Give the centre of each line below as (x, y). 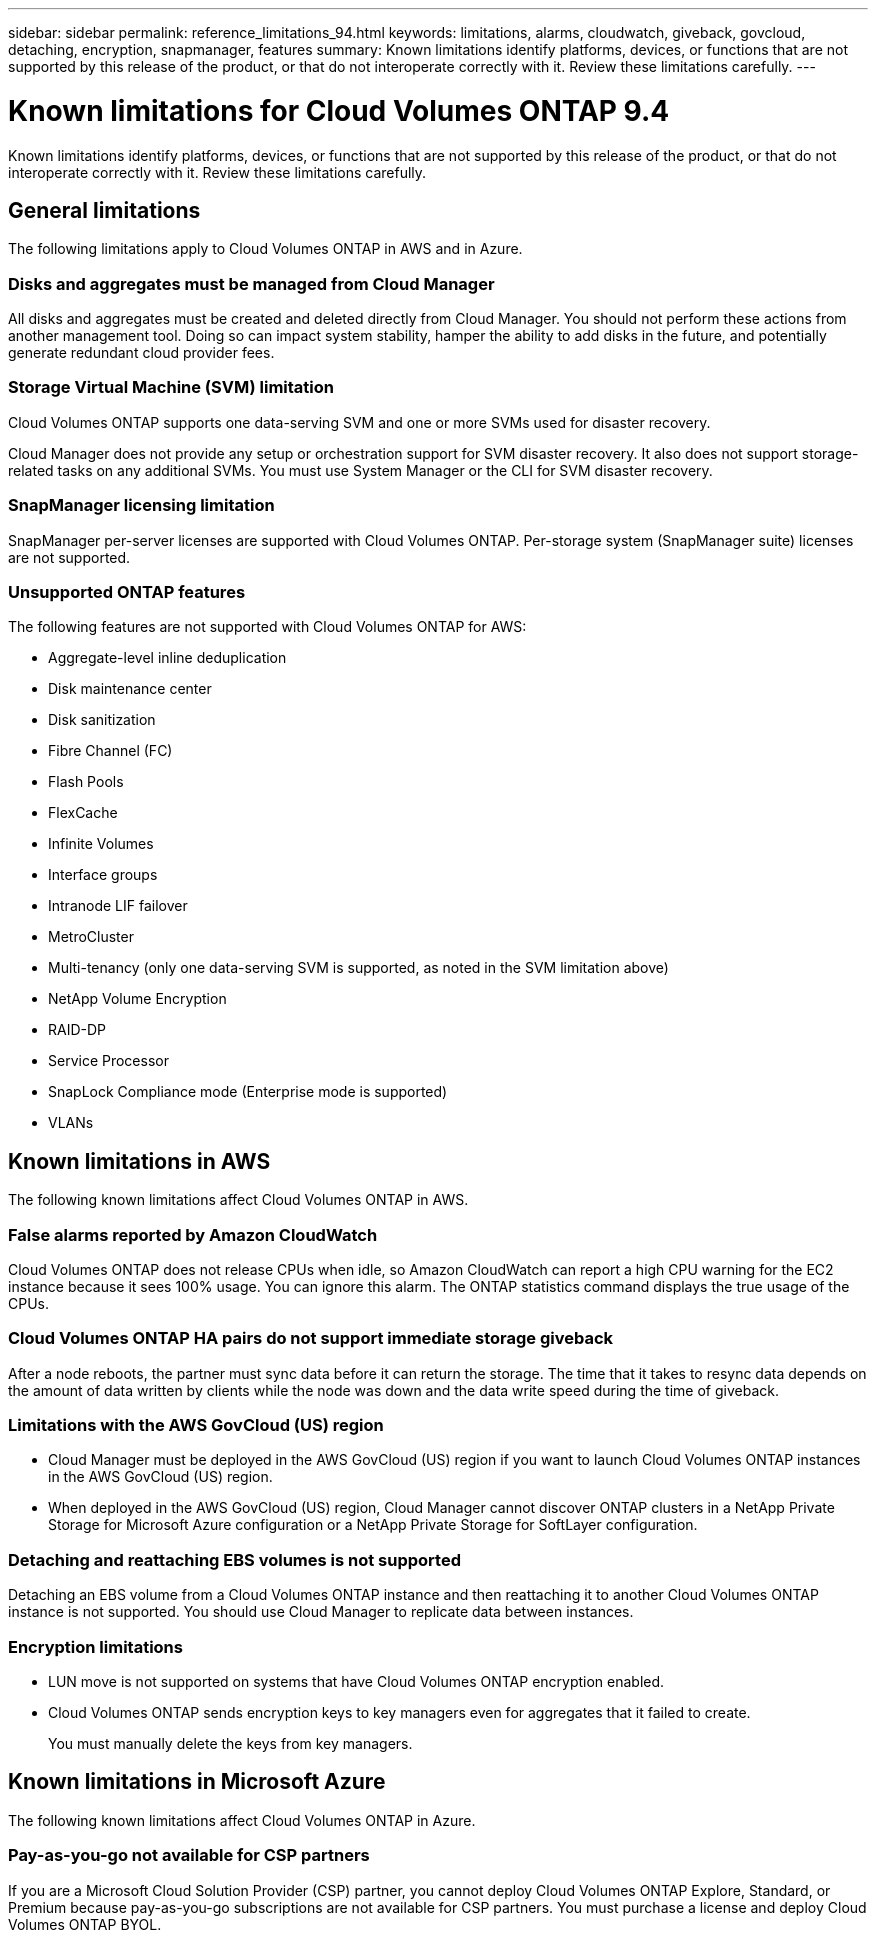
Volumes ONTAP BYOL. (85, 1924)
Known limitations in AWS (139, 1161)
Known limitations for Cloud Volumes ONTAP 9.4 (339, 110)
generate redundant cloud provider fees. (141, 353)
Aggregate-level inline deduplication (167, 658)
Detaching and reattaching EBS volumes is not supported (234, 1559)
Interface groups (103, 875)
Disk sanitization (102, 720)
